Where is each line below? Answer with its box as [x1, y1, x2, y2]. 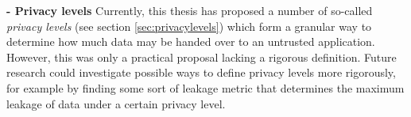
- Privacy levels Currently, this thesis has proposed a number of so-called [6, 2, 373, 18]
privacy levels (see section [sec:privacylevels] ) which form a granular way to [6, 17, 372, 34]
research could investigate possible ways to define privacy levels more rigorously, [6, 64, 396, 81]
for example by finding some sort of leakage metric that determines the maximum [6, 79, 405, 96]
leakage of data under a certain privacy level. [6, 95, 226, 111]
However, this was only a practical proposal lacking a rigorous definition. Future [6, 48, 397, 65]
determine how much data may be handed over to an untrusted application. [6, 33, 375, 50]
